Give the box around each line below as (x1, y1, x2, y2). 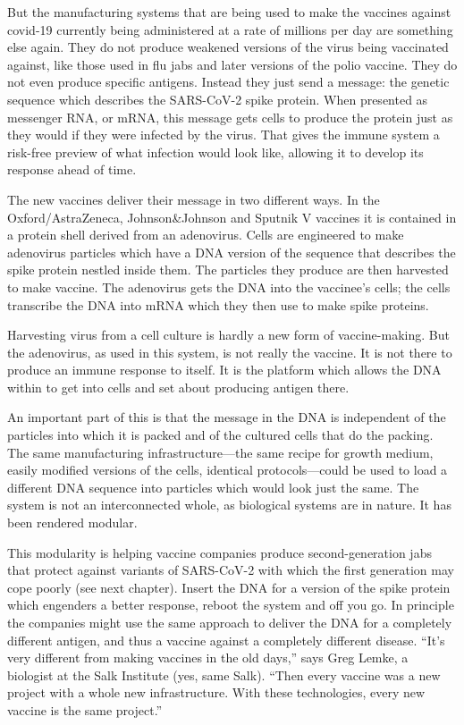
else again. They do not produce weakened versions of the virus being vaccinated (7, 38, 449, 56)
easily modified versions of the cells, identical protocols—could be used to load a (7, 460, 448, 479)
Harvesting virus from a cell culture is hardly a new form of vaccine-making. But (7, 325, 450, 344)
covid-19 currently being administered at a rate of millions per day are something (7, 20, 453, 38)
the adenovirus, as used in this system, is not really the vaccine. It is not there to (7, 342, 452, 361)
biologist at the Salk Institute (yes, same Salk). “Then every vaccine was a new (7, 665, 441, 684)
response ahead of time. (7, 160, 137, 179)
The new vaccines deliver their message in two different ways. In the (7, 190, 380, 208)
